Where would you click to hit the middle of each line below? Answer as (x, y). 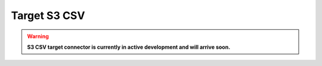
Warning (38, 36)
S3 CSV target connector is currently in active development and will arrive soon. (129, 47)
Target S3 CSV (48, 15)
